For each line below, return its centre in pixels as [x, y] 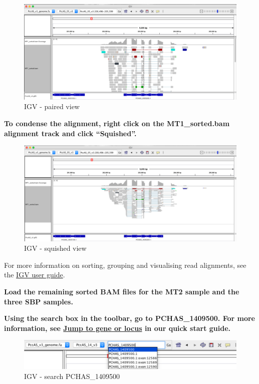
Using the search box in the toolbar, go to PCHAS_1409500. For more [129, 318]
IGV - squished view [55, 248]
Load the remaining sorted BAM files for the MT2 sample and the [122, 291]
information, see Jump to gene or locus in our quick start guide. [117, 328]
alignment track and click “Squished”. [70, 133]
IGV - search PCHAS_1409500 [72, 376]
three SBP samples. [39, 301]
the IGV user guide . [35, 275]
